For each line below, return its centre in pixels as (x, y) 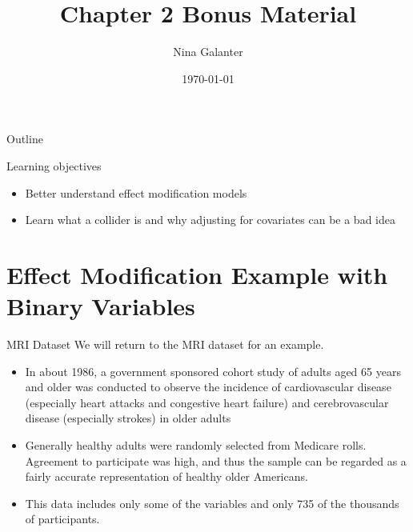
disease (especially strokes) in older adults (128, 418)
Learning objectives (54, 165)
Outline (25, 139)
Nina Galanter (208, 52)
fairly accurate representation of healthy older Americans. (166, 476)
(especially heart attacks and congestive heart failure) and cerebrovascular (207, 402)
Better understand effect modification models (136, 192)
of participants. (62, 519)
